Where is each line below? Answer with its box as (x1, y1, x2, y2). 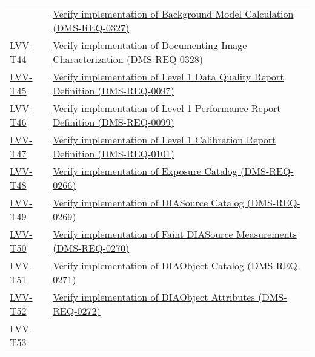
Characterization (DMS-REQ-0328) (53, 52, 204, 66)
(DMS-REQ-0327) (53, 21, 130, 34)
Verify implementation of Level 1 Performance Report (53, 101, 281, 115)
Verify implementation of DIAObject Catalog (53, 258, 244, 272)
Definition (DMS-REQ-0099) (53, 115, 174, 129)
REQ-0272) (53, 304, 101, 318)
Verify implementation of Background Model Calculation (53, 7, 294, 21)
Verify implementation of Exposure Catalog (53, 164, 237, 178)
